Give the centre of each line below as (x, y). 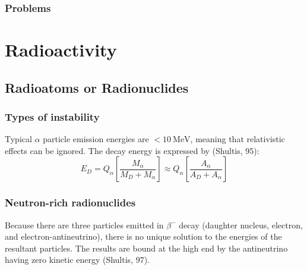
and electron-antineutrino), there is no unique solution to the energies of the (143, 236)
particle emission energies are (96, 139)
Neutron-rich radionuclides (70, 202)
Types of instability (52, 116)
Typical (18, 139)
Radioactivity (61, 50)
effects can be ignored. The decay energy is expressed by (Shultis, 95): (132, 150)
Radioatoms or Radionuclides (97, 87)
